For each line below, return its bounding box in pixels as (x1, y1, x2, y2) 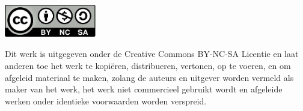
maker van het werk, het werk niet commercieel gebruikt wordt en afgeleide (5, 83, 283, 95)
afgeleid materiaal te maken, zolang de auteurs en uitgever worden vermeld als (5, 71, 294, 83)
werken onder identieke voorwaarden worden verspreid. (5, 94, 207, 107)
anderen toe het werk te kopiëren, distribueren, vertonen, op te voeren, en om (5, 59, 291, 71)
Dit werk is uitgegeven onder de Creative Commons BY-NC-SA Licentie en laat (5, 47, 299, 60)
